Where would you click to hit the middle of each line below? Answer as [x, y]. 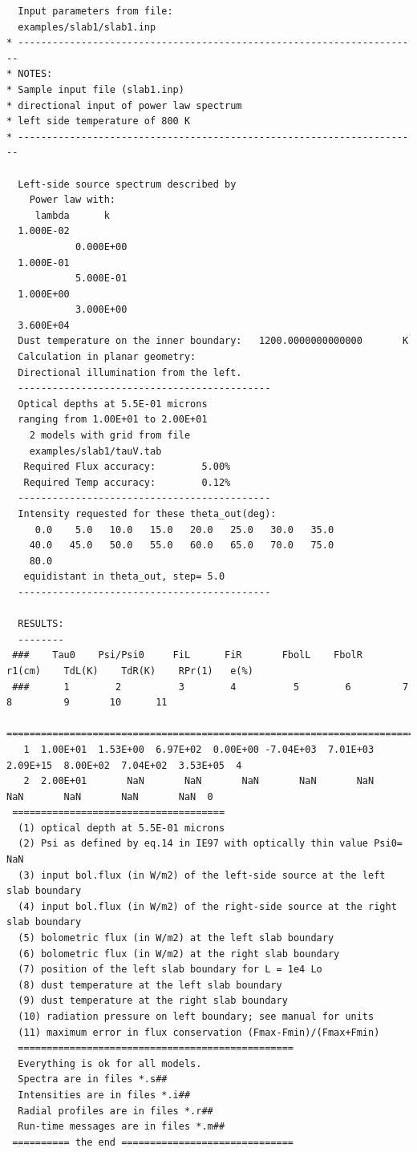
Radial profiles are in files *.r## [115, 1111]
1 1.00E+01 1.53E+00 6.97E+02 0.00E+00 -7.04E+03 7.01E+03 [199, 749]
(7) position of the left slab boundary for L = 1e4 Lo [170, 970]
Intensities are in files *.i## [104, 1095]
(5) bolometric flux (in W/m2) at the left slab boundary [176, 938]
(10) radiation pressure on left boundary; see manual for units [196, 1017]
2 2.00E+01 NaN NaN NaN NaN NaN [199, 781]
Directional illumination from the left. [130, 372]
